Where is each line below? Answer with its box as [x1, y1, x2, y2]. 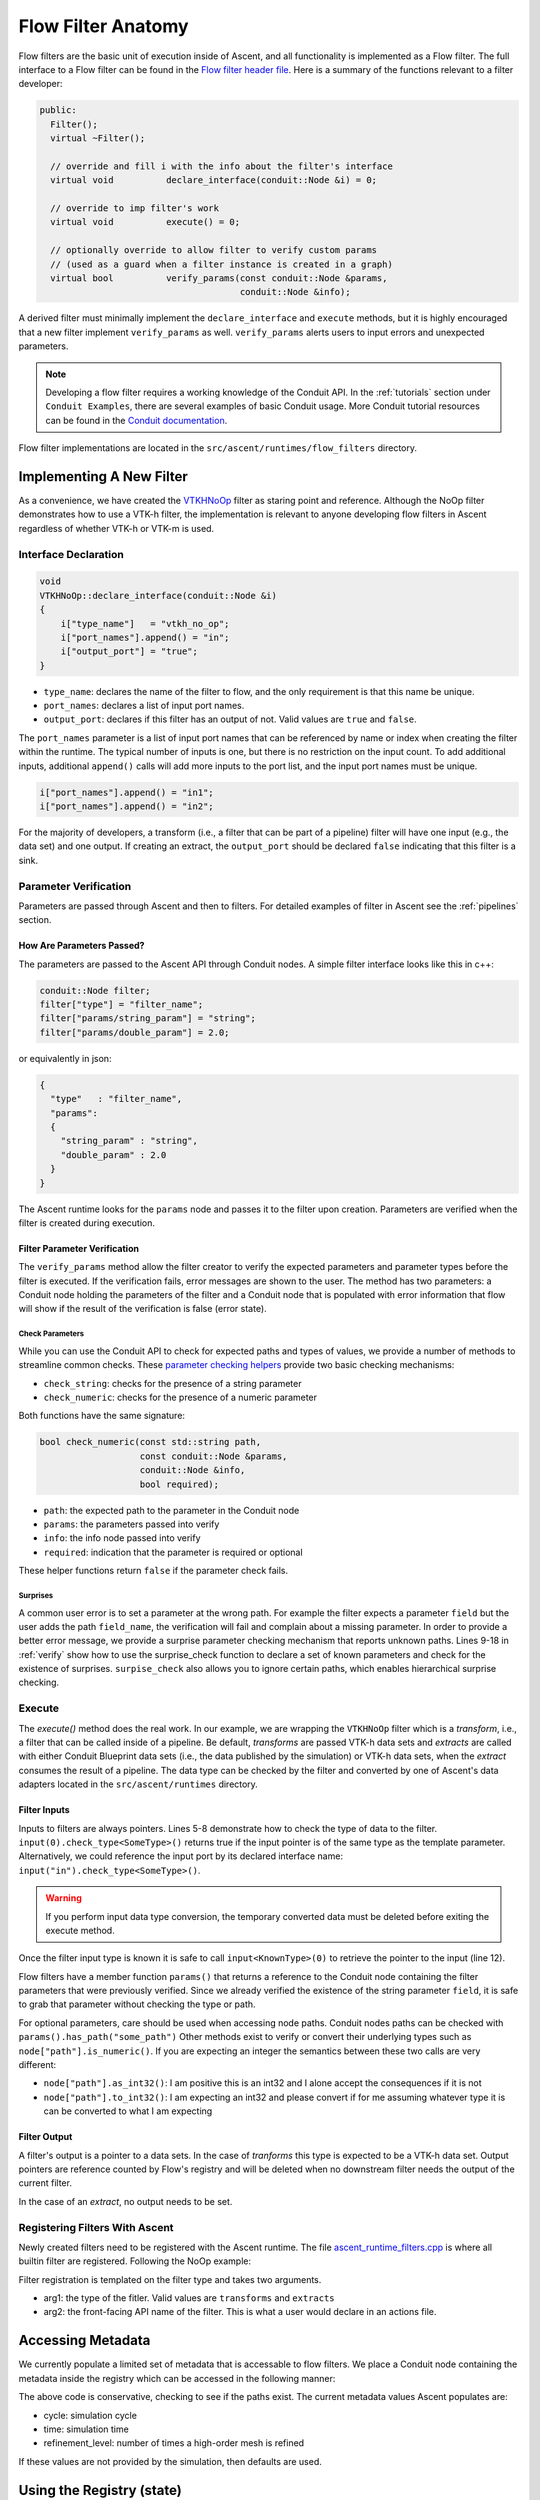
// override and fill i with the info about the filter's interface [50, 160, 394, 172]
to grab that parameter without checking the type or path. [18, 1998, 256, 2010]
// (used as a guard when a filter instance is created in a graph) [50, 258, 394, 270]
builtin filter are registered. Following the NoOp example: [18, 2255, 252, 2267]
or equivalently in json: [18, 1052, 112, 1064]
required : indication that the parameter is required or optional [43, 1546, 304, 1558]
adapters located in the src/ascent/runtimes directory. [18, 1778, 259, 1790]
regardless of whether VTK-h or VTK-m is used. [18, 522, 215, 534]
